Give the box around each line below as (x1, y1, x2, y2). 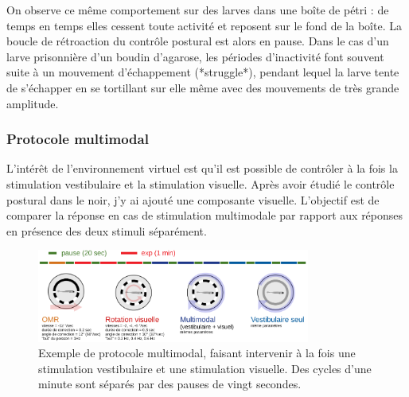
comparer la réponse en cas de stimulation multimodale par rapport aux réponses (6, 207, 403, 224)
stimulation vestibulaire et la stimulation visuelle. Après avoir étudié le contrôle (6, 175, 395, 192)
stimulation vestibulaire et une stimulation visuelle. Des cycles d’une (38, 360, 372, 376)
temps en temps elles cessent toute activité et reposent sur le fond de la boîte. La (6, 17, 402, 33)
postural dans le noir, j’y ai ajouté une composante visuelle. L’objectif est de (6, 191, 380, 208)
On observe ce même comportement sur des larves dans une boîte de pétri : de (6, 2, 389, 18)
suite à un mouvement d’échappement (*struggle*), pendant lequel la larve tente (6, 64, 399, 80)
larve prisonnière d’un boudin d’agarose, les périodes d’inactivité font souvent (6, 48, 384, 64)
